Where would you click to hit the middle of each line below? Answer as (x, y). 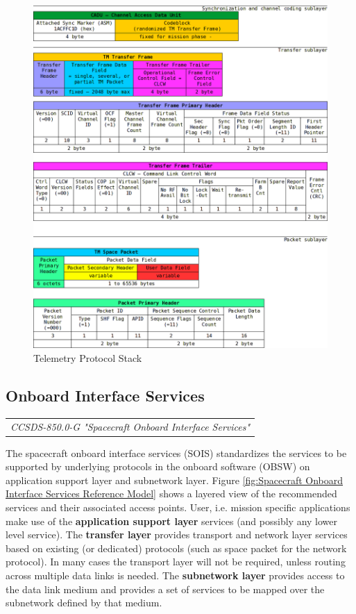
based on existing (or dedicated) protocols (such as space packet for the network (176, 548)
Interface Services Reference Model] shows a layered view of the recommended (171, 493)
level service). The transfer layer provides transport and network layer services (177, 534)
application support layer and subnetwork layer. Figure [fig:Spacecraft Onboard (175, 480)
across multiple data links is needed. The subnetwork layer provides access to (175, 575)
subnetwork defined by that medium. (84, 603)
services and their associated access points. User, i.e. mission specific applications (178, 507)
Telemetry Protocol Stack (88, 357)
